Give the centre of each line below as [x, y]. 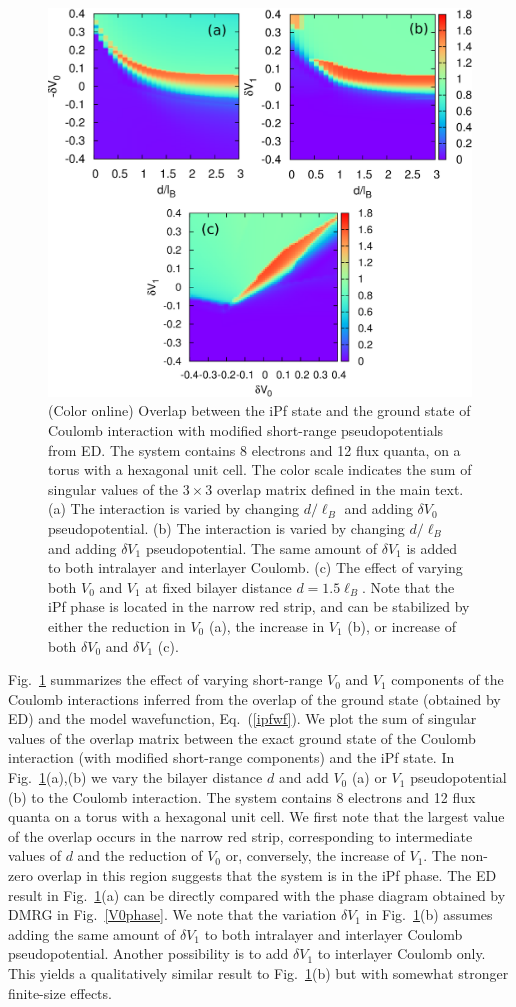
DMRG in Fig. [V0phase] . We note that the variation [172, 914]
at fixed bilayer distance [218, 586]
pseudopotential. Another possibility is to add [148, 953]
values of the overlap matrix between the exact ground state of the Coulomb [242, 737]
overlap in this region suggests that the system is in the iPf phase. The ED [267, 875]
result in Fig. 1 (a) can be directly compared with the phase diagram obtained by [257, 894]
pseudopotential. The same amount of [261, 547]
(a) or [369, 777]
